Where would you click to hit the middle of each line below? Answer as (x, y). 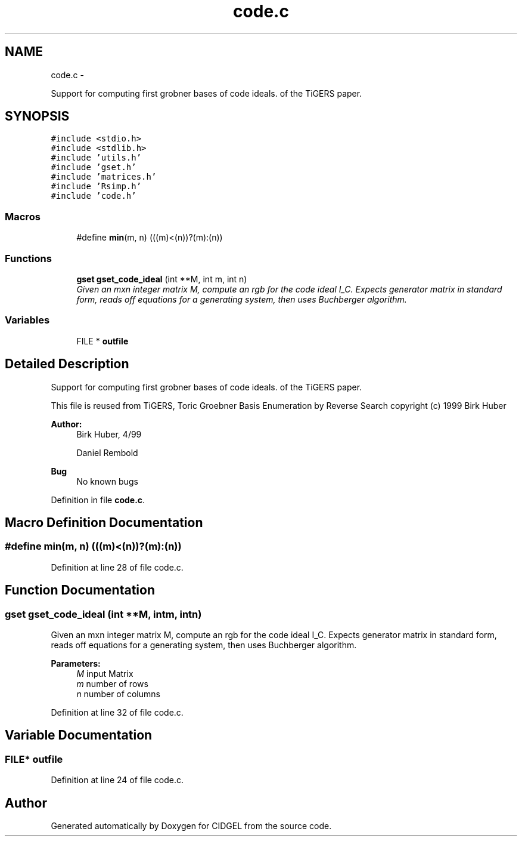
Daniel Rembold (107, 452)
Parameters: (76, 663)
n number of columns (118, 694)
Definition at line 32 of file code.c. (117, 712)
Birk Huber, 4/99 (109, 434)
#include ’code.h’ (94, 196)
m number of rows (112, 683)
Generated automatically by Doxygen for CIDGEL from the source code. (191, 826)
